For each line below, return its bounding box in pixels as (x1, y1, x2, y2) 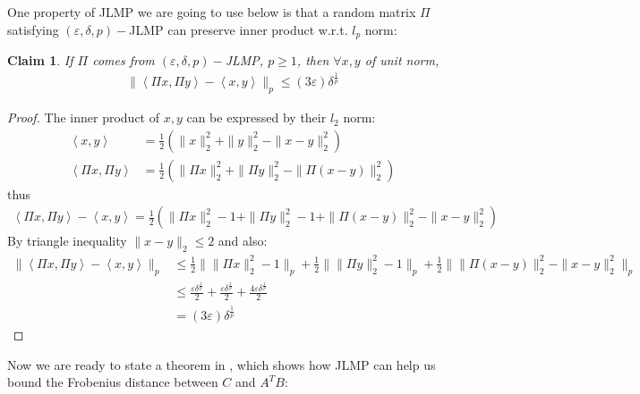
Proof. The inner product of (7, 108, 159, 127)
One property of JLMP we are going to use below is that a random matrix (7, 3, 416, 21)
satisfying (7, 20, 59, 38)
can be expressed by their (186, 108, 327, 127)
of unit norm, (364, 51, 439, 70)
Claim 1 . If (7, 51, 73, 70)
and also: (218, 231, 268, 250)
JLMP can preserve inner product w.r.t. (129, 20, 348, 38)
